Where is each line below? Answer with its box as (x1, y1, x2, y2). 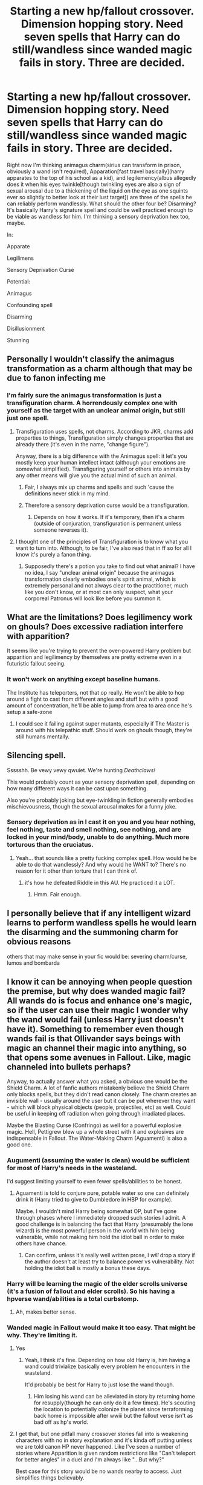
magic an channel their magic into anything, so (7, 1043, 187, 1053)
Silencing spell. (7, 750, 66, 761)
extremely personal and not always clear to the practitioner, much (24, 581, 188, 589)
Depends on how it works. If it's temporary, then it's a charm (33, 513, 185, 520)
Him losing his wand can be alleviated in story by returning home (33, 1393, 195, 1400)
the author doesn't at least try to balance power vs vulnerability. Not (24, 1258, 195, 1265)
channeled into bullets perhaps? (7, 1062, 131, 1073)
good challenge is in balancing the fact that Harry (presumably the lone (15, 1220, 193, 1228)
